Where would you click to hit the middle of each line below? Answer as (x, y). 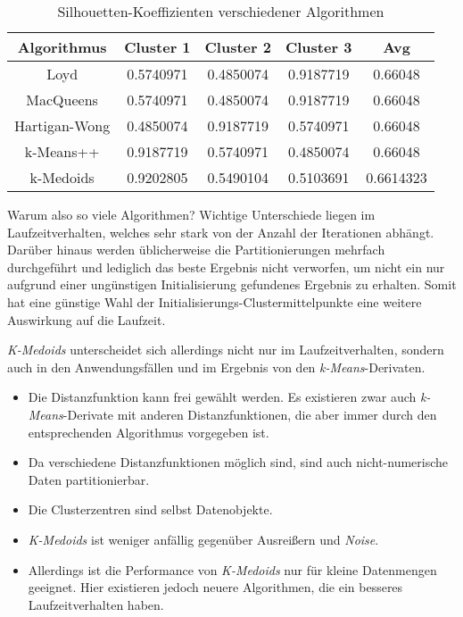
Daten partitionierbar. (89, 479)
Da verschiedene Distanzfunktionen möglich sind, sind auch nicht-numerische (238, 462)
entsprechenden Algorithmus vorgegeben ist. (149, 432)
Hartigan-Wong (62, 125)
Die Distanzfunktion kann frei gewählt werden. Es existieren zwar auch (222, 397)
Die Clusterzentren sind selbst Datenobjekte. (150, 509)
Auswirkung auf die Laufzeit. (87, 319)
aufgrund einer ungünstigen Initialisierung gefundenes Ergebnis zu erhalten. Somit (232, 284)
